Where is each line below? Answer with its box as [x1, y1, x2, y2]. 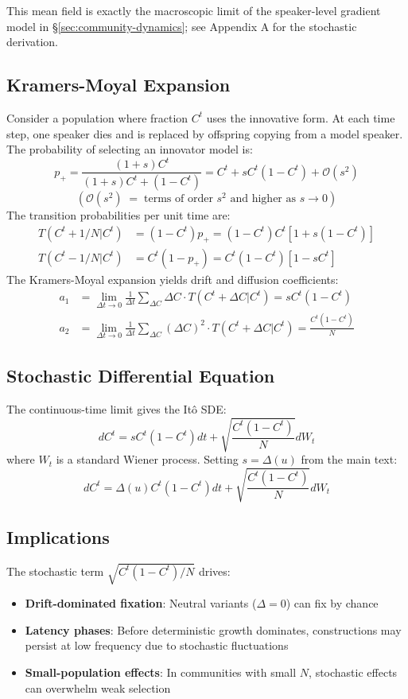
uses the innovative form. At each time [206, 109, 395, 126]
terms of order [143, 193, 213, 205]
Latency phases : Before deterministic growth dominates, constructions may [25, 621, 402, 638]
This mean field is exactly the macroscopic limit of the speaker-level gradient [6, 2, 381, 18]
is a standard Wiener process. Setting [56, 451, 239, 468]
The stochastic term [6, 562, 104, 579]
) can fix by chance [286, 595, 379, 612]
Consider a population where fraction [6, 109, 188, 126]
